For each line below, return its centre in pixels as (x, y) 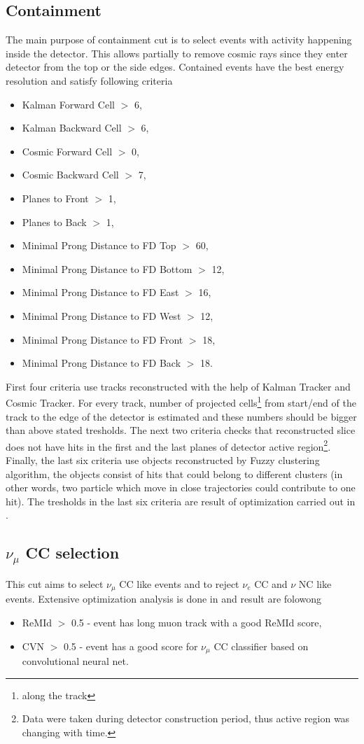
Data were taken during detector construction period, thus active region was (186, 718)
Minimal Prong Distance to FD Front (103, 339)
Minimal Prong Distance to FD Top (99, 245)
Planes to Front (55, 198)
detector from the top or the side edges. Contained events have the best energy (175, 67)
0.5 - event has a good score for (131, 646)
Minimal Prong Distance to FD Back (101, 363)
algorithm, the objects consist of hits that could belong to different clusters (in (174, 473)
